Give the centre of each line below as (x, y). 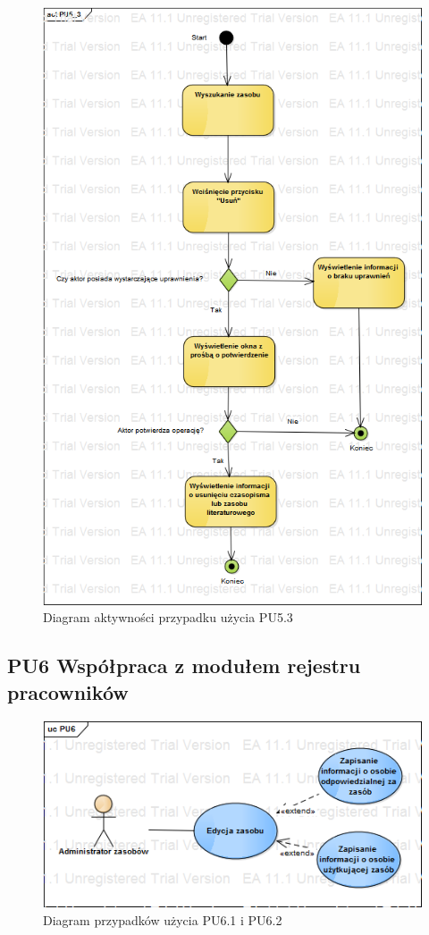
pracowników (68, 691)
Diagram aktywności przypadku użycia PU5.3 (168, 617)
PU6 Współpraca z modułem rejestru (184, 665)
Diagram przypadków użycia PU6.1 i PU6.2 (163, 919)
